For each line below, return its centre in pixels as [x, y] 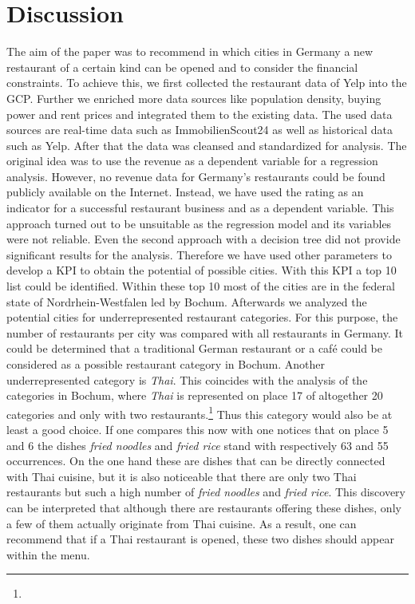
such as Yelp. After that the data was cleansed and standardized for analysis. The [207, 145]
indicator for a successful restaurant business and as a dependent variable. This [200, 208]
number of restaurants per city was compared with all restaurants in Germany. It [205, 332]
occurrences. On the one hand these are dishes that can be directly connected [196, 461]
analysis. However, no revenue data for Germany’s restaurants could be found [196, 176]
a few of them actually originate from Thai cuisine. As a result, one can [182, 523]
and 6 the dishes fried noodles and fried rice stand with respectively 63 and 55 [198, 445]
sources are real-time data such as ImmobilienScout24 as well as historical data [200, 130]
